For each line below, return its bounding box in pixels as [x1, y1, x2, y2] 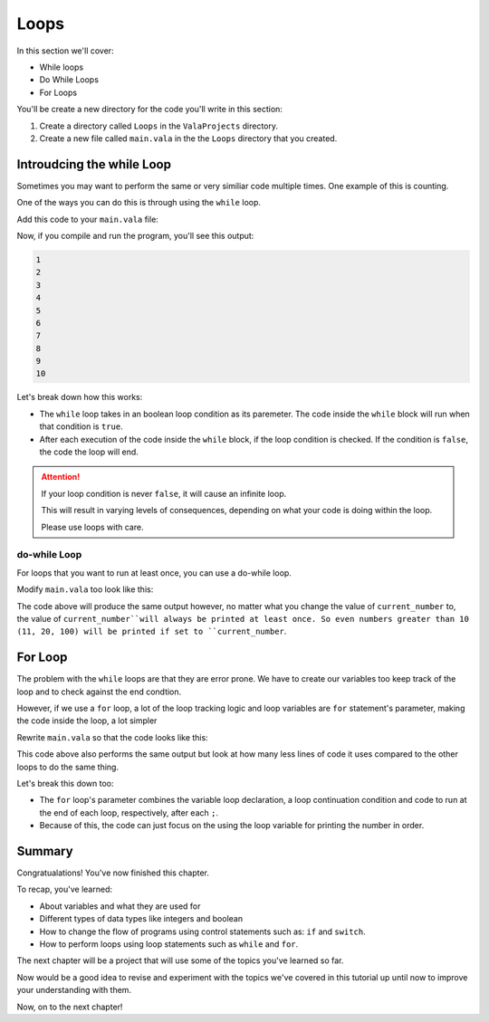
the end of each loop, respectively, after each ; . [39, 807, 219, 818]
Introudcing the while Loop [16, 157, 172, 172]
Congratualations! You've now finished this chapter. [16, 867, 210, 878]
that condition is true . [39, 421, 123, 432]
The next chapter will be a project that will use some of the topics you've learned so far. [16, 955, 344, 966]
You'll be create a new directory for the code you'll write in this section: [16, 104, 283, 115]
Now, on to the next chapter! [16, 1001, 123, 1012]
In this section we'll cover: [16, 45, 114, 56]
